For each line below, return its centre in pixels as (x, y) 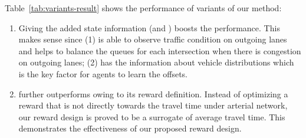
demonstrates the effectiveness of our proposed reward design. (130, 128)
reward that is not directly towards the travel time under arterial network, (153, 105)
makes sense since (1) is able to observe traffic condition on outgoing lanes (153, 39)
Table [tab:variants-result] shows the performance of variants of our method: (143, 8)
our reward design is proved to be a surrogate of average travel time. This (152, 116)
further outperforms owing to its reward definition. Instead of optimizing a (153, 93)
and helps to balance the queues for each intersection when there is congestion (160, 50)
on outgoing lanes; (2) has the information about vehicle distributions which (156, 62)
